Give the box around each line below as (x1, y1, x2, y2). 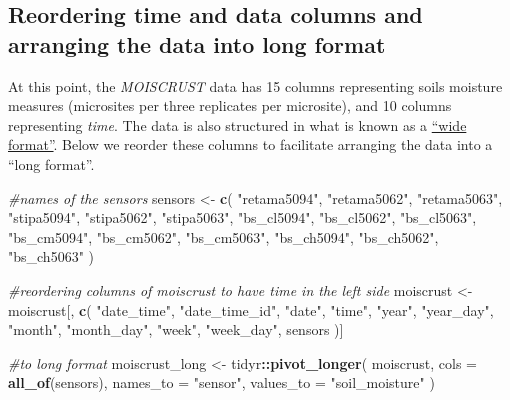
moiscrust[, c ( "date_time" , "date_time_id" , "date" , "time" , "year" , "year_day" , (8, 299, 494, 320)
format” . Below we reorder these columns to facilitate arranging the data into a (8, 134, 493, 155)
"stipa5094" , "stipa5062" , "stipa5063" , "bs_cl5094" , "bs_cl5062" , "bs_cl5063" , (8, 207, 477, 228)
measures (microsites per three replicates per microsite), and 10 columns (8, 95, 452, 116)
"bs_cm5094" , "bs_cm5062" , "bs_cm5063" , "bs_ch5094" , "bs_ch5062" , (8, 226, 439, 247)
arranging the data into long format (8, 28, 386, 59)
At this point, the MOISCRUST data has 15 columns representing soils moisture (8, 75, 503, 96)
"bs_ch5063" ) (8, 246, 94, 267)
